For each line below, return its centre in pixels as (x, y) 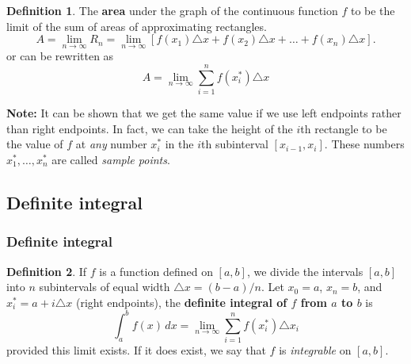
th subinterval (235, 144)
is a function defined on (156, 271)
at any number (111, 144)
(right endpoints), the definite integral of (181, 302)
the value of (35, 144)
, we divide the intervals (305, 271)
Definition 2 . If (47, 271)
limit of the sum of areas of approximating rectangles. (137, 26)
